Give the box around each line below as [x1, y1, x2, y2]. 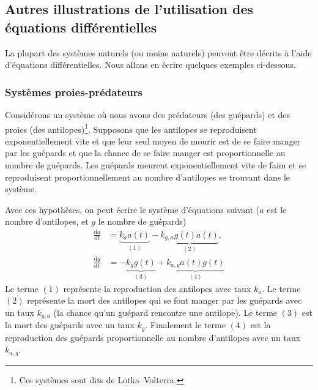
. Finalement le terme [145, 318, 226, 331]
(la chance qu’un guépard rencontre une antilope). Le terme [53, 306, 278, 318]
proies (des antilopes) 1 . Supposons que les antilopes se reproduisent [5, 121, 257, 135]
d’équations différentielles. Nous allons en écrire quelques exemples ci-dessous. [5, 58, 296, 71]
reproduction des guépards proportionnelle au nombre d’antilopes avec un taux [5, 331, 301, 343]
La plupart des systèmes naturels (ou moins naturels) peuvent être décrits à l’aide [5, 46, 312, 59]
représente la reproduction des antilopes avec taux [63, 282, 251, 294]
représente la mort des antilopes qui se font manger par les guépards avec [27, 294, 302, 307]
